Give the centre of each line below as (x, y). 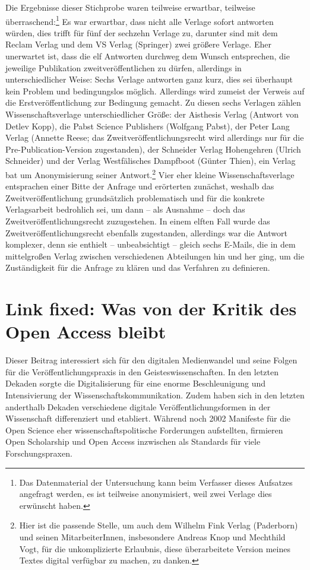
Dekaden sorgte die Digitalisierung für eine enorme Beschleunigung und (136, 383)
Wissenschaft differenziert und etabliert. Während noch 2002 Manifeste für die (148, 418)
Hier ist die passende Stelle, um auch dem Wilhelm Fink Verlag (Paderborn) (159, 525)
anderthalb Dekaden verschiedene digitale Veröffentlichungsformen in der (138, 406)
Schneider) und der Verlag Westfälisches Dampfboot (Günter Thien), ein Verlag (151, 161)
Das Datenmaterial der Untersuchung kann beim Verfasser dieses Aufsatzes (156, 482)
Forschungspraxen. (39, 453)
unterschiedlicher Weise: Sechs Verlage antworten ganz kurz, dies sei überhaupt (149, 79)
